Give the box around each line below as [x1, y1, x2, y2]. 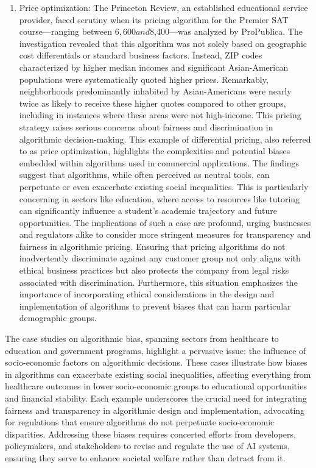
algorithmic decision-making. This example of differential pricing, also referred [19, 132, 311, 145]
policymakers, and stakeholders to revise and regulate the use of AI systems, [5, 439, 290, 452]
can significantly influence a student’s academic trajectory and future [19, 204, 277, 217]
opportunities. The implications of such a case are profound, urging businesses [19, 216, 311, 229]
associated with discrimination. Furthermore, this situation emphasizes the [19, 275, 298, 288]
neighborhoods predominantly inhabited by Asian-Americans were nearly [19, 85, 292, 97]
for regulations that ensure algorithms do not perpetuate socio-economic [5, 416, 275, 428]
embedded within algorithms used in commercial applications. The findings [19, 156, 300, 169]
